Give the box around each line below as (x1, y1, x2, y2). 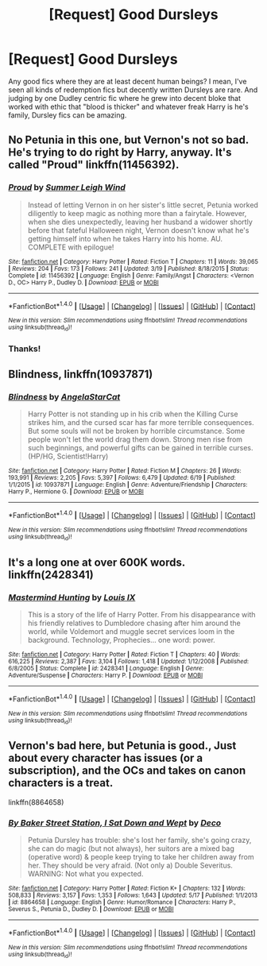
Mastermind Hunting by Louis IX (8, 592, 136, 603)
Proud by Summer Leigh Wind (8, 182, 126, 193)
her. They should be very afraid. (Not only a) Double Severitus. (27, 860, 233, 870)
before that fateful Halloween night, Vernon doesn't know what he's (27, 225, 250, 235)
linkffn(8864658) (8, 797, 64, 807)
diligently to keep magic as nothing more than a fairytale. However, (27, 208, 247, 218)
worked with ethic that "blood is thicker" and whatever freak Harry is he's (8, 102, 249, 111)
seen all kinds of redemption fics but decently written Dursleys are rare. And (8, 85, 258, 95)
